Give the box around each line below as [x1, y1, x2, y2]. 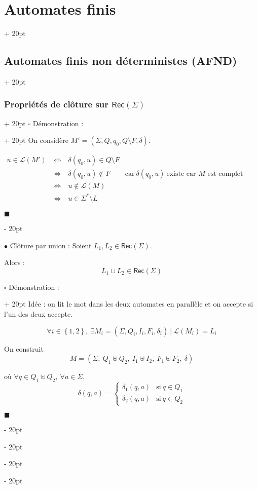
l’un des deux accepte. [4, 308, 73, 319]
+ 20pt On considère [4, 135, 68, 145]
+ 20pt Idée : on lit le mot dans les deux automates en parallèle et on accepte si [4, 298, 253, 309]
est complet [207, 170, 243, 178]
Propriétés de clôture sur [4, 98, 109, 110]
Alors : [4, 257, 25, 268]
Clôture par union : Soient [10, 240, 92, 250]
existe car [166, 170, 196, 178]
